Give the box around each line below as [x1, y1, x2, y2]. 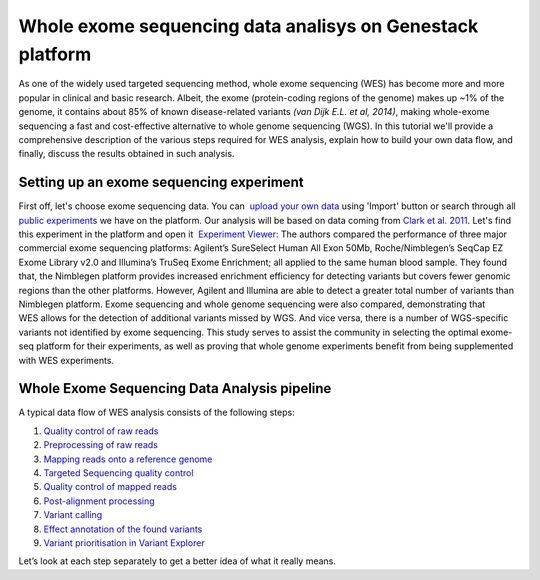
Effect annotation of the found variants [43, 523, 203, 535]
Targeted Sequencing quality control [43, 466, 194, 479]
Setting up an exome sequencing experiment [18, 174, 304, 191]
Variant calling [43, 509, 103, 521]
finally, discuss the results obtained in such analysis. [18, 148, 235, 160]
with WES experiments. [18, 354, 115, 366]
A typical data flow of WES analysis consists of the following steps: [18, 406, 295, 419]
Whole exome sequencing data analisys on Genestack [18, 15, 479, 37]
